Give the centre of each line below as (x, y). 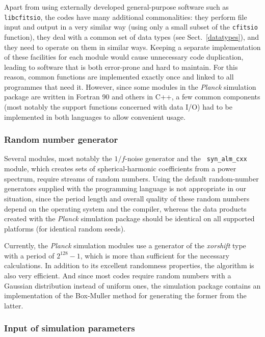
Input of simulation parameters (70, 328)
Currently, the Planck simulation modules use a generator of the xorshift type (125, 245)
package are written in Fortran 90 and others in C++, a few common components (132, 97)
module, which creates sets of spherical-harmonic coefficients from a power (120, 168)
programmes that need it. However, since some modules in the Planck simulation (130, 86)
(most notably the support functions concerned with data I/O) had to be (118, 107)
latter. (14, 305)
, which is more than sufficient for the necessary (155, 255)
